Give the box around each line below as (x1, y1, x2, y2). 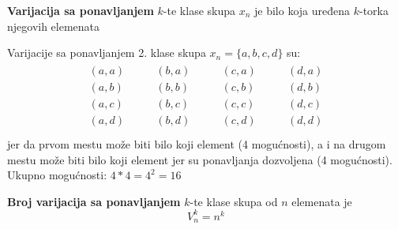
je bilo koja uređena (254, 2, 351, 18)
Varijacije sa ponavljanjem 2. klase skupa (7, 44, 206, 61)
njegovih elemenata (7, 17, 100, 34)
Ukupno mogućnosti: (7, 167, 107, 183)
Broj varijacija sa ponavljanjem (7, 193, 181, 209)
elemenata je (291, 193, 352, 209)
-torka (359, 2, 389, 18)
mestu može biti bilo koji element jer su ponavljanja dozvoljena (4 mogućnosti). (7, 151, 392, 167)
